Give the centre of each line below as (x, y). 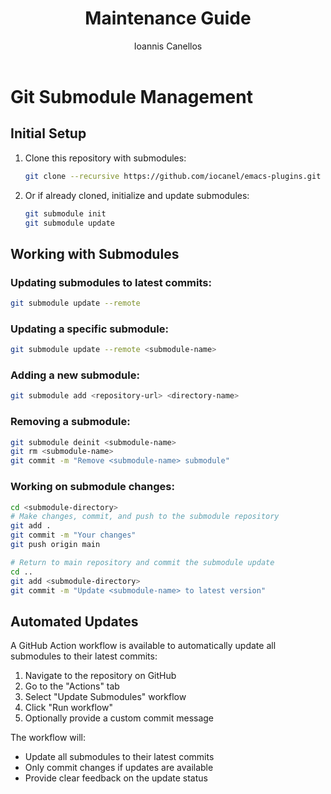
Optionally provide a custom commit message (119, 718)
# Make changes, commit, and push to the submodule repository (145, 517)
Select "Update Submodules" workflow (105, 697)
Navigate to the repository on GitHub (100, 676)
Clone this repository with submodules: (105, 158)
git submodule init (65, 213)
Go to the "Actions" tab (72, 686)
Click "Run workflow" (68, 708)
